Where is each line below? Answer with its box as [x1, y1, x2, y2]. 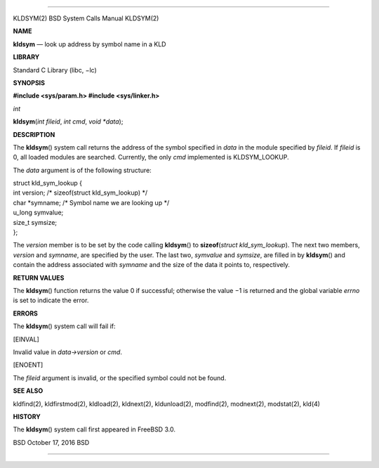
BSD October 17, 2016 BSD [13, 438, 90, 446]
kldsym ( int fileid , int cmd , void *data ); [13, 117, 124, 126]
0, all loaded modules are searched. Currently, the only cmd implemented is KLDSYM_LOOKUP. [13, 153, 289, 162]
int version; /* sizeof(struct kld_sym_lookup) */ [13, 188, 148, 197]
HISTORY [13, 412, 41, 421]
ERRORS [13, 309, 39, 318]
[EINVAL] [13, 334, 40, 344]
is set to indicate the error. [13, 296, 89, 305]
